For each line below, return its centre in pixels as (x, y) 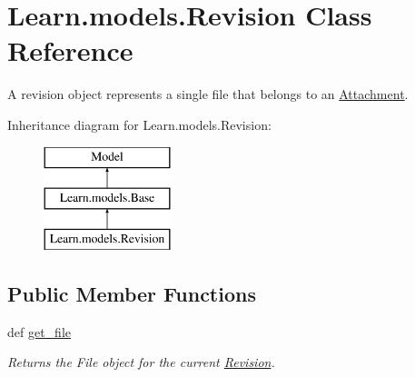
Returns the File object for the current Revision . (141, 362)
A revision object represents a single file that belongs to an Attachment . (208, 94)
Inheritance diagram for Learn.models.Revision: (139, 124)
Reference (70, 50)
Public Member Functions (132, 293)
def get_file (40, 331)
